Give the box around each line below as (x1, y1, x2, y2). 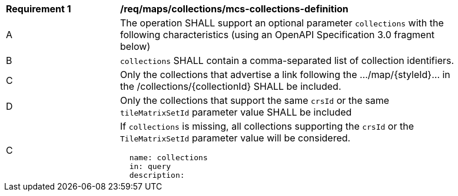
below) (120, 40, 151, 52)
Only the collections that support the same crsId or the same (120, 94, 390, 106)
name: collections (129, 153, 208, 162)
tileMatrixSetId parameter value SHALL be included (120, 106, 352, 118)
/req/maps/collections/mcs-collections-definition (120, 3, 349, 15)
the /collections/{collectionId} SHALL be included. (120, 80, 341, 92)
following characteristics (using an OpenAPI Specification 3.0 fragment (120, 29, 435, 40)
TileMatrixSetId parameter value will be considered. (120, 132, 351, 144)
